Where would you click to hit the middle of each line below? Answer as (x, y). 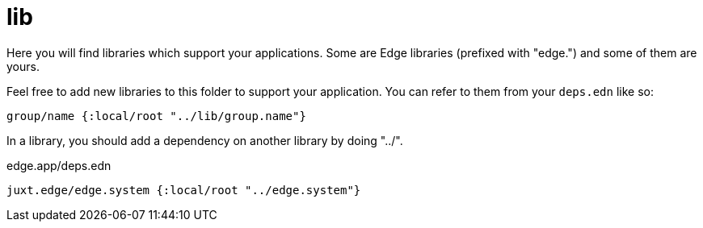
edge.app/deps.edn (59, 165)
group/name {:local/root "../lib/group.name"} (156, 116)
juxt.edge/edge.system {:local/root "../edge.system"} (184, 190)
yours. (23, 66)
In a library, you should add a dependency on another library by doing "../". (205, 140)
